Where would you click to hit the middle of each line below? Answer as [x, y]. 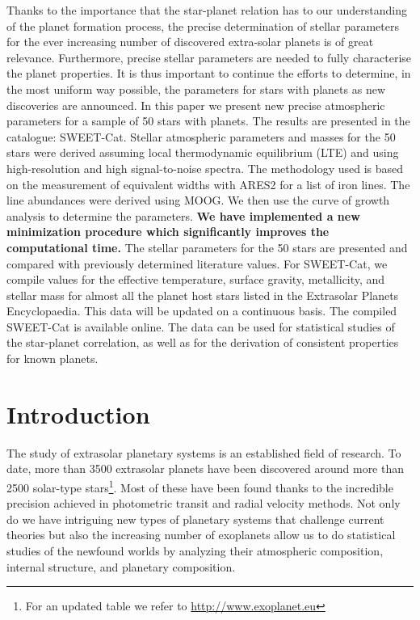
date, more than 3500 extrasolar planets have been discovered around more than [206, 468]
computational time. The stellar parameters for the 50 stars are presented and [207, 247]
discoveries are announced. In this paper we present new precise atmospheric [196, 105]
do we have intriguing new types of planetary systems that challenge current [195, 519]
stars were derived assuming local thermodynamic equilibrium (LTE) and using [203, 152]
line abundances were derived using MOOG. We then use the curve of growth [198, 200]
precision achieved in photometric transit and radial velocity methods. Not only [204, 503]
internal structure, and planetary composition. [121, 566]
